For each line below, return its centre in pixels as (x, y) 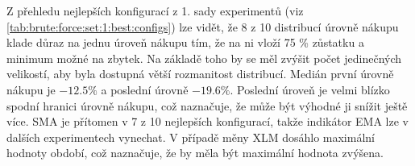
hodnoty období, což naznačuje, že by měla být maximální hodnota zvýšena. (195, 153)
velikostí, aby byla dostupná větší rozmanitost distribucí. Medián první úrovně (200, 74)
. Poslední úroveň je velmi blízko (310, 89)
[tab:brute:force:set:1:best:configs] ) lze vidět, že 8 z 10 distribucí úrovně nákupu (203, 26)
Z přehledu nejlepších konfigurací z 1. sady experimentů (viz (155, 10)
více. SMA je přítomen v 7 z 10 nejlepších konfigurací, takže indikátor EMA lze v (207, 121)
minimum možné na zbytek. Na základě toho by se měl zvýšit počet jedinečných (204, 58)
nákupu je (31, 89)
